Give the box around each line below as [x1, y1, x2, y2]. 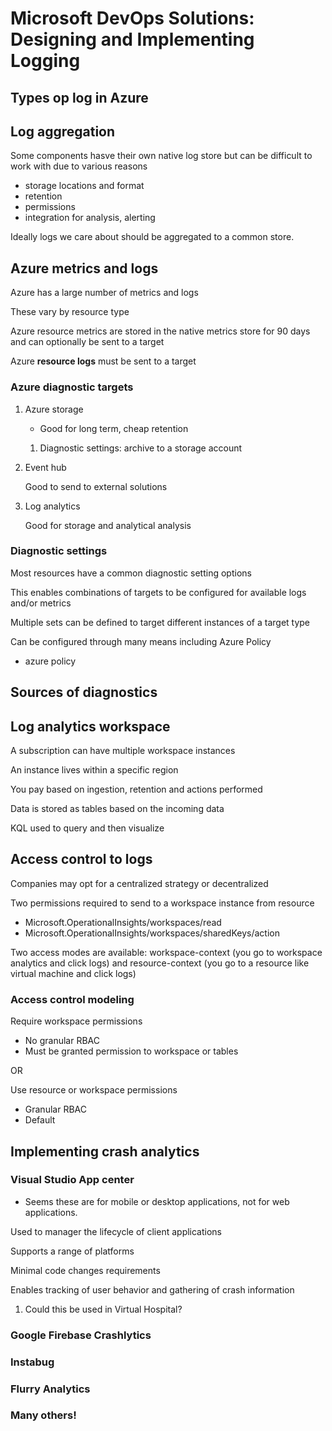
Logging [10, 50, 81, 72]
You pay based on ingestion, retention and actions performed [10, 783, 263, 795]
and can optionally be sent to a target [10, 336, 165, 348]
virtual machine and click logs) [10, 967, 137, 979]
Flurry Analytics [10, 1382, 91, 1396]
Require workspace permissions [10, 1015, 143, 1027]
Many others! [10, 1408, 77, 1422]
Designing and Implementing [10, 28, 255, 51]
